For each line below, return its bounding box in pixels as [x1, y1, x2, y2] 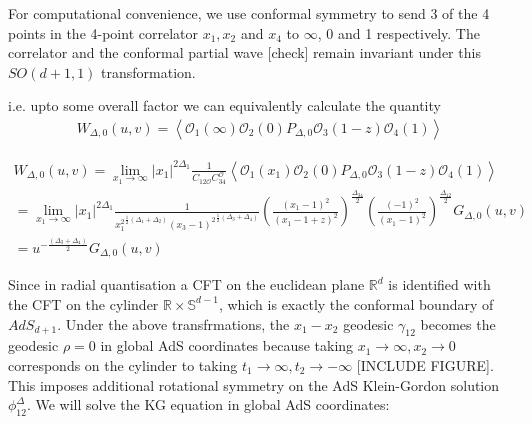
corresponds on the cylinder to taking [8, 354, 238, 375]
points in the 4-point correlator [8, 22, 198, 43]
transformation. [101, 61, 196, 82]
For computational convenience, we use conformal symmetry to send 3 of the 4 [8, 3, 490, 23]
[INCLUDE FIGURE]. [356, 354, 494, 375]
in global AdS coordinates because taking [100, 335, 354, 356]
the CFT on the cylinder [8, 293, 159, 314]
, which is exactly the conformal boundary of [218, 293, 494, 314]
